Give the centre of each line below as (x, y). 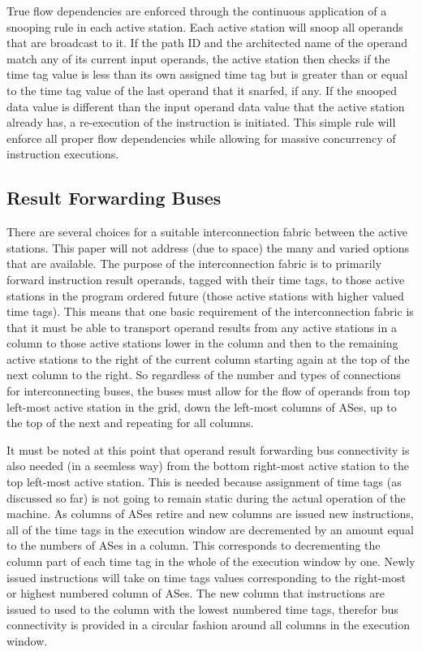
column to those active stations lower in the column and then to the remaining (202, 343)
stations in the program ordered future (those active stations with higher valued (205, 295)
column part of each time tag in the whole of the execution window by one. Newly (211, 561)
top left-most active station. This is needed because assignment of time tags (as (204, 482)
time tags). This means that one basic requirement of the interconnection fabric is (210, 311)
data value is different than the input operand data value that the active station (206, 106)
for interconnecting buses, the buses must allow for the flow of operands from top (209, 391)
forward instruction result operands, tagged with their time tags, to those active (206, 279)
